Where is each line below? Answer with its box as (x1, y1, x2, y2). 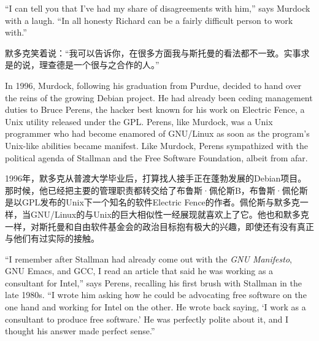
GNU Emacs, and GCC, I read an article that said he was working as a (5, 264, 274, 277)
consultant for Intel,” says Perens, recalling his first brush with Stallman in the (5, 276, 302, 289)
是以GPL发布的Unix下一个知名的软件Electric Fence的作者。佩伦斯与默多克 (5, 196, 300, 209)
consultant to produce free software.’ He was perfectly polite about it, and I (5, 312, 288, 325)
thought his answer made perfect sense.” (5, 324, 155, 337)
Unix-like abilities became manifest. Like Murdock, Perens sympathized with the (5, 139, 308, 151)
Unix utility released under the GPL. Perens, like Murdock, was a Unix (5, 115, 273, 128)
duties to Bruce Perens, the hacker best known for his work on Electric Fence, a (5, 103, 305, 116)
